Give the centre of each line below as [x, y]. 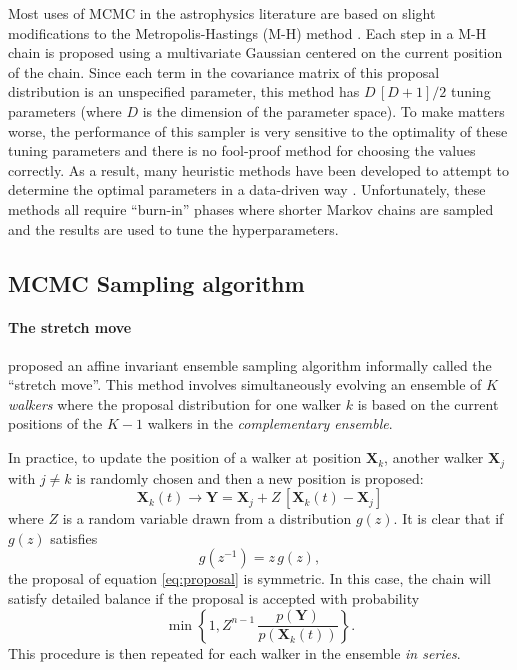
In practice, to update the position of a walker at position [185, 457]
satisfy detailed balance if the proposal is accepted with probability [214, 597]
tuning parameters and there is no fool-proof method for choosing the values [242, 150]
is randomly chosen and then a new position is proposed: [250, 477]
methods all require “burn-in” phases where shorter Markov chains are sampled [251, 208]
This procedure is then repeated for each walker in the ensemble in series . [234, 652]
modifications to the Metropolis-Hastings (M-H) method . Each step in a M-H [247, 32]
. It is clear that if [448, 518]
